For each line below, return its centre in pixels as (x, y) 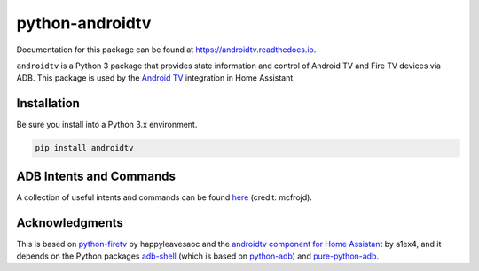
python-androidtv (84, 23)
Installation (48, 103)
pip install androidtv (84, 148)
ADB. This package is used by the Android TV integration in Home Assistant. (156, 78)
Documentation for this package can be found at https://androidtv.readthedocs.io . (166, 50)
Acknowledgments (70, 223)
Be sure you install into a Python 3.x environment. (107, 125)
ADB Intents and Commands (96, 176)
